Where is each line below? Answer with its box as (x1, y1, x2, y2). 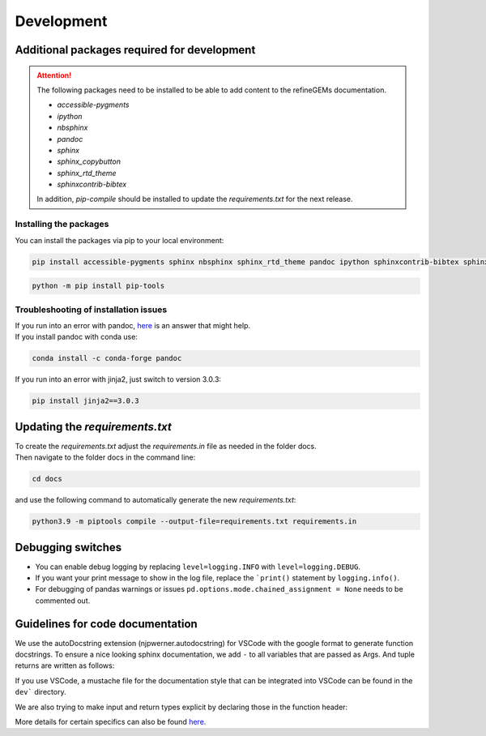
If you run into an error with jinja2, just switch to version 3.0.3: (15, 374, 222, 384)
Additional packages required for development (15, 43, 256, 57)
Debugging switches (15, 540, 122, 554)
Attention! (36, 70, 72, 80)
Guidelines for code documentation (15, 617, 198, 631)
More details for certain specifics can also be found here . (15, 717, 207, 727)
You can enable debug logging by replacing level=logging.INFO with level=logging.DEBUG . (35, 562, 360, 571)
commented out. (35, 596, 91, 605)
